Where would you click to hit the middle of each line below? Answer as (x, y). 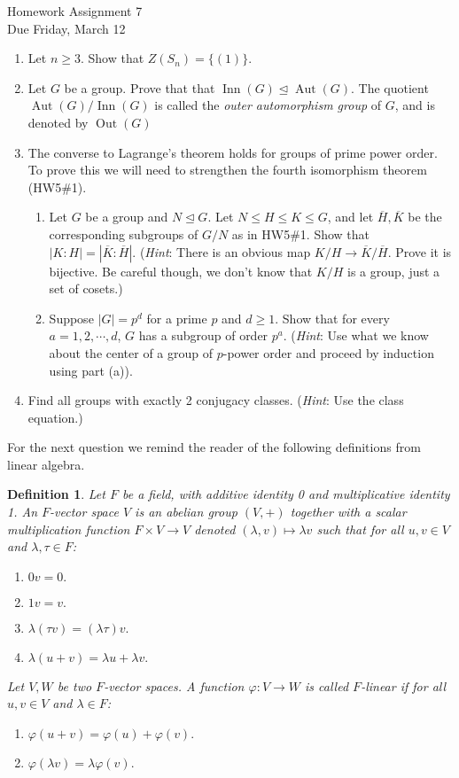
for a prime (177, 318)
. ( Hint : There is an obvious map (222, 251)
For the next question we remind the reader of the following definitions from (214, 447)
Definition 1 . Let (56, 494)
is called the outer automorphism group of (268, 105)
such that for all (360, 529)
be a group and (127, 217)
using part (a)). (91, 370)
